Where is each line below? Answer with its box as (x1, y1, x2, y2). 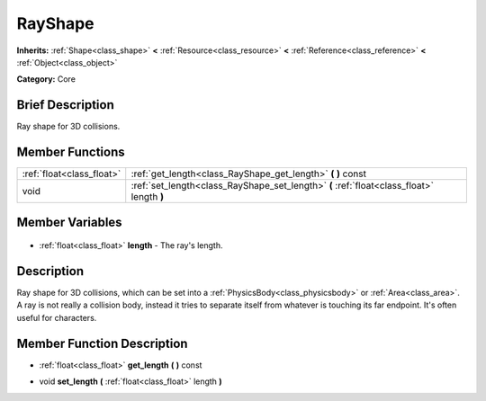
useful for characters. (16, 312, 97, 323)
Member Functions (16, 145, 125, 160)
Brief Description (16, 97, 114, 112)
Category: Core (16, 74, 76, 85)
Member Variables (16, 214, 122, 229)
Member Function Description (16, 335, 188, 351)
